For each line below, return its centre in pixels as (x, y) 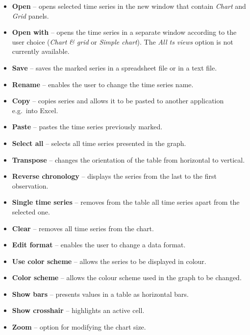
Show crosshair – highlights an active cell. (78, 310)
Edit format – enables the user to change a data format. (99, 245)
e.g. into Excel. (35, 110)
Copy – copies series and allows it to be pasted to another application (118, 101)
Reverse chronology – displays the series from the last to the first (114, 176)
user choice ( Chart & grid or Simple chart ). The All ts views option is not (123, 41)
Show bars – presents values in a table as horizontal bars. (100, 294)
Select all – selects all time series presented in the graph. (99, 143)
